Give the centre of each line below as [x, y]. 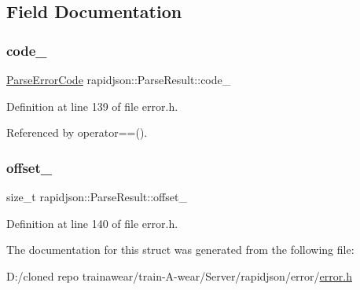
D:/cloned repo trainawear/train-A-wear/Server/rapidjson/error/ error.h [179, 275]
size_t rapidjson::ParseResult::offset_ [97, 196]
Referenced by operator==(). [77, 132]
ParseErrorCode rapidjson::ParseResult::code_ [119, 79]
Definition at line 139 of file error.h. [92, 106]
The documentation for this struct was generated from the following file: [180, 250]
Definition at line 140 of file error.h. [92, 223]
